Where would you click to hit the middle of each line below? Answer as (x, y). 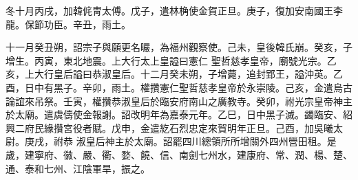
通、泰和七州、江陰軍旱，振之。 (78, 168)
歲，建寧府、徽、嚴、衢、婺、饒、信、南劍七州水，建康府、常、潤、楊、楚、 (179, 154)
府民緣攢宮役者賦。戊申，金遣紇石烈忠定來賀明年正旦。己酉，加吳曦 (179, 127)
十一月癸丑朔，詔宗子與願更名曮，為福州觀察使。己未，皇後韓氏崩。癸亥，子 (179, 47)
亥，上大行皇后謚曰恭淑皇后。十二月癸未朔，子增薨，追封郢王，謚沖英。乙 (174, 74)
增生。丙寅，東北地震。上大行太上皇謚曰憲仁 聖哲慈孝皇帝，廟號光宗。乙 (171, 60)
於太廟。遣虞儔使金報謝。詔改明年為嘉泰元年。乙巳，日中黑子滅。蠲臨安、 (174, 114)
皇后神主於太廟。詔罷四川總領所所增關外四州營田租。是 (211, 141)
